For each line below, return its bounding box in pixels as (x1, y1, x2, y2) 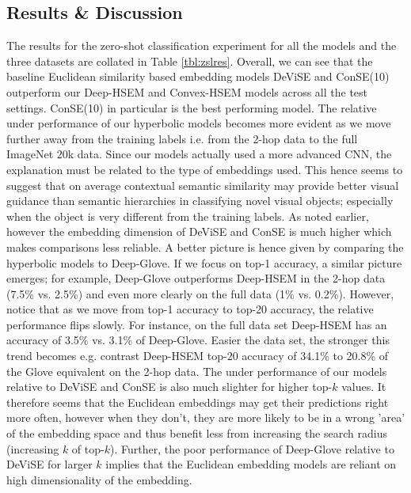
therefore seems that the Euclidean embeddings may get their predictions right (6, 393, 389, 410)
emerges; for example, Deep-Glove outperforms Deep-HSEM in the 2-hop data (6, 270, 386, 286)
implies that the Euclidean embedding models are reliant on (105, 456, 397, 472)
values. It (341, 378, 386, 395)
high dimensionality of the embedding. (6, 471, 192, 487)
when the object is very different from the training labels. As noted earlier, (6, 207, 369, 224)
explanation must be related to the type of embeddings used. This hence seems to (6, 161, 403, 177)
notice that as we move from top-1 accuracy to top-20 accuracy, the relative (6, 301, 374, 317)
